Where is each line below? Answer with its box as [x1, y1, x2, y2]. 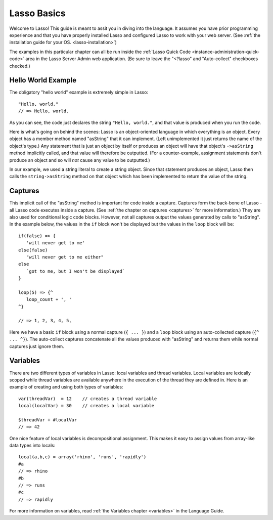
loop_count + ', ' [26, 296, 72, 302]
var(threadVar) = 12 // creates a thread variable [18, 396, 157, 402]
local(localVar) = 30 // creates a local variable [18, 403, 154, 409]
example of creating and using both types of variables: [9, 384, 123, 390]
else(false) [18, 247, 48, 253]
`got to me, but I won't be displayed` [26, 268, 125, 274]
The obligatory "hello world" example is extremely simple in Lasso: [9, 89, 149, 96]
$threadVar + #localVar [18, 417, 77, 422]
